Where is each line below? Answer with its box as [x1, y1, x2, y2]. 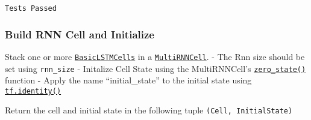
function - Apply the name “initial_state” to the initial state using [5, 74, 252, 86]
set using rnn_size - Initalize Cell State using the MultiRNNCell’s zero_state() [5, 62, 306, 74]
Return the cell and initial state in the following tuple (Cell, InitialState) [5, 104, 293, 116]
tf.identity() [5, 86, 61, 95]
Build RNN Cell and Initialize [5, 26, 154, 41]
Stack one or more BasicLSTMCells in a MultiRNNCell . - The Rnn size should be [5, 50, 305, 62]
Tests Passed [5, 4, 57, 13]
